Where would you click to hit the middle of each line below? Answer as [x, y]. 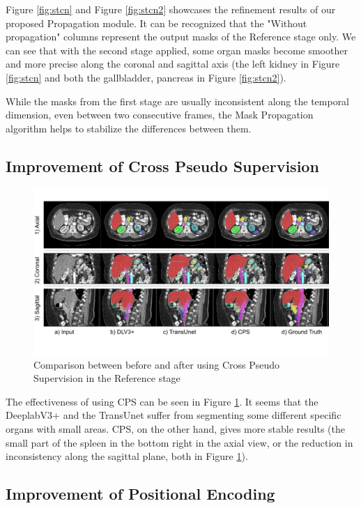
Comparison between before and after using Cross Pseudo [157, 364]
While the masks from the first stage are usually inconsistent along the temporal [178, 101]
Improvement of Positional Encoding [140, 494]
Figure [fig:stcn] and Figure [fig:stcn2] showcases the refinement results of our [171, 9]
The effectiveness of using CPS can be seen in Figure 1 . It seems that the [162, 401]
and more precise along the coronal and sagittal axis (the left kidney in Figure [173, 64]
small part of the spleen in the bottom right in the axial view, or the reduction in [179, 442]
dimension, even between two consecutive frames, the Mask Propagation [160, 115]
